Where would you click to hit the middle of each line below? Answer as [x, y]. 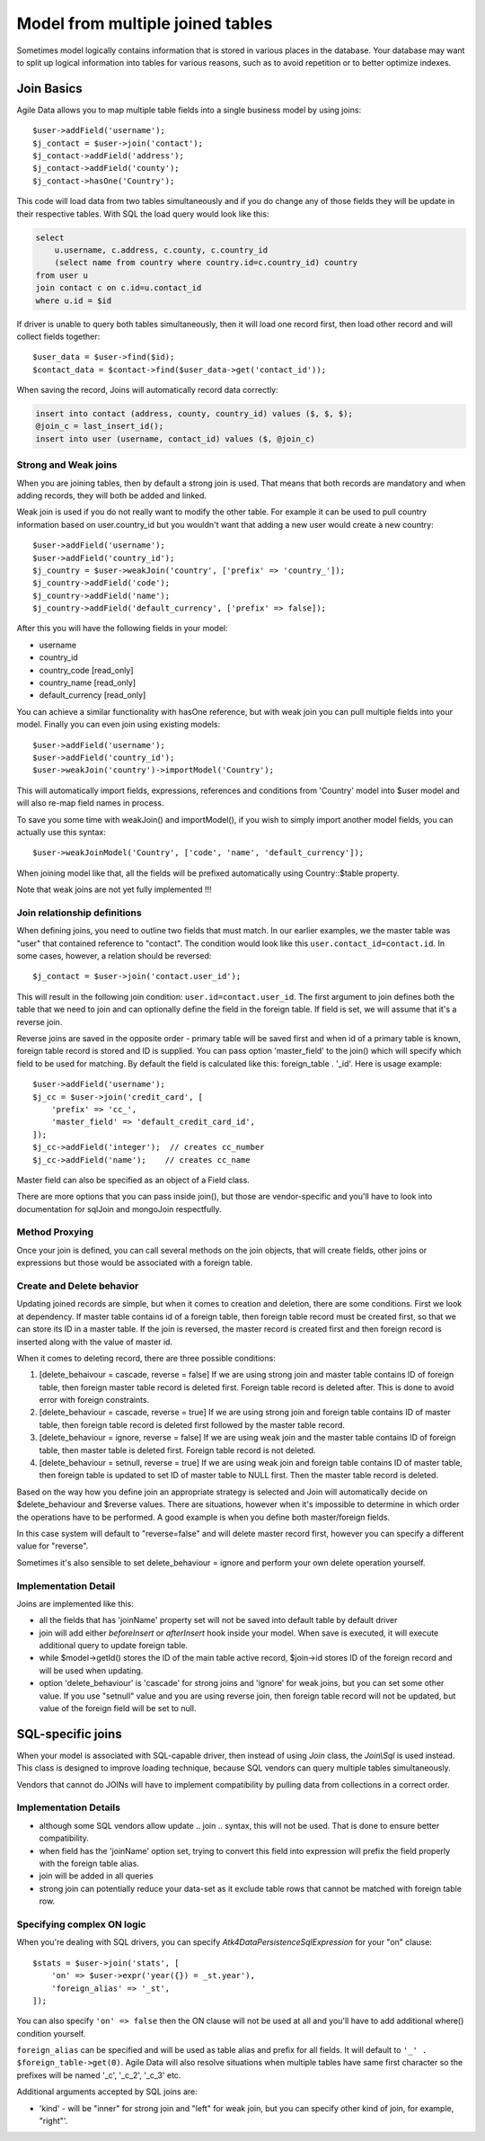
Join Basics [49, 89]
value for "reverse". [53, 1546]
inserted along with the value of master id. [95, 1342]
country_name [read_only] [88, 682]
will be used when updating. [91, 1670]
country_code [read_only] [86, 670]
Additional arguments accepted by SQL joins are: [107, 2092]
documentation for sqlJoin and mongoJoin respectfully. [119, 1209]
